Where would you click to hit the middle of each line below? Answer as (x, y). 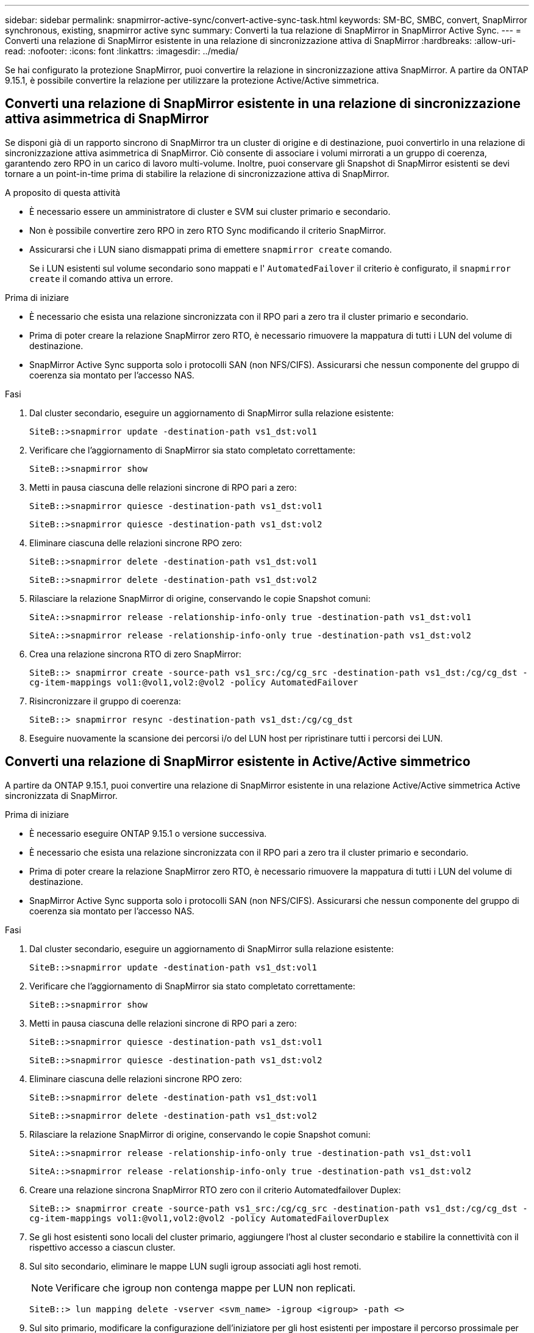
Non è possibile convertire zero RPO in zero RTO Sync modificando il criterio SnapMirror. (208, 230)
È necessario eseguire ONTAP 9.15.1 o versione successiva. (148, 833)
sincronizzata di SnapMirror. (61, 795)
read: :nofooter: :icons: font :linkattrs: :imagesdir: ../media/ (122, 51)
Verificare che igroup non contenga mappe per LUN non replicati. (206, 1288)
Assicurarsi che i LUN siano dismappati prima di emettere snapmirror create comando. (211, 249)
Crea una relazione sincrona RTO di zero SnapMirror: (135, 654)
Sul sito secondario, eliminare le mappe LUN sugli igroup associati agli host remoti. (195, 1266)
